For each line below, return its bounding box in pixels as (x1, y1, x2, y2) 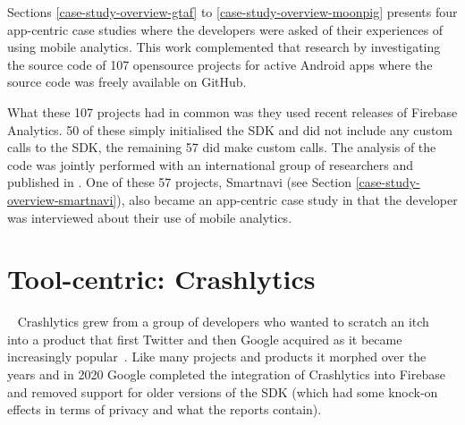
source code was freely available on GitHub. (7, 72, 247, 91)
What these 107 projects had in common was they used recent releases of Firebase (7, 102, 458, 121)
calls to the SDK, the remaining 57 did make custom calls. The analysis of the (7, 138, 436, 157)
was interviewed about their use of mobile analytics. (7, 208, 292, 226)
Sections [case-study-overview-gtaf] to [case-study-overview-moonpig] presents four (7, 3, 458, 21)
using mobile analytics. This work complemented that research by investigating (7, 38, 441, 56)
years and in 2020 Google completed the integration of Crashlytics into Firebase (7, 365, 445, 384)
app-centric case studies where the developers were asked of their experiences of (7, 20, 444, 38)
